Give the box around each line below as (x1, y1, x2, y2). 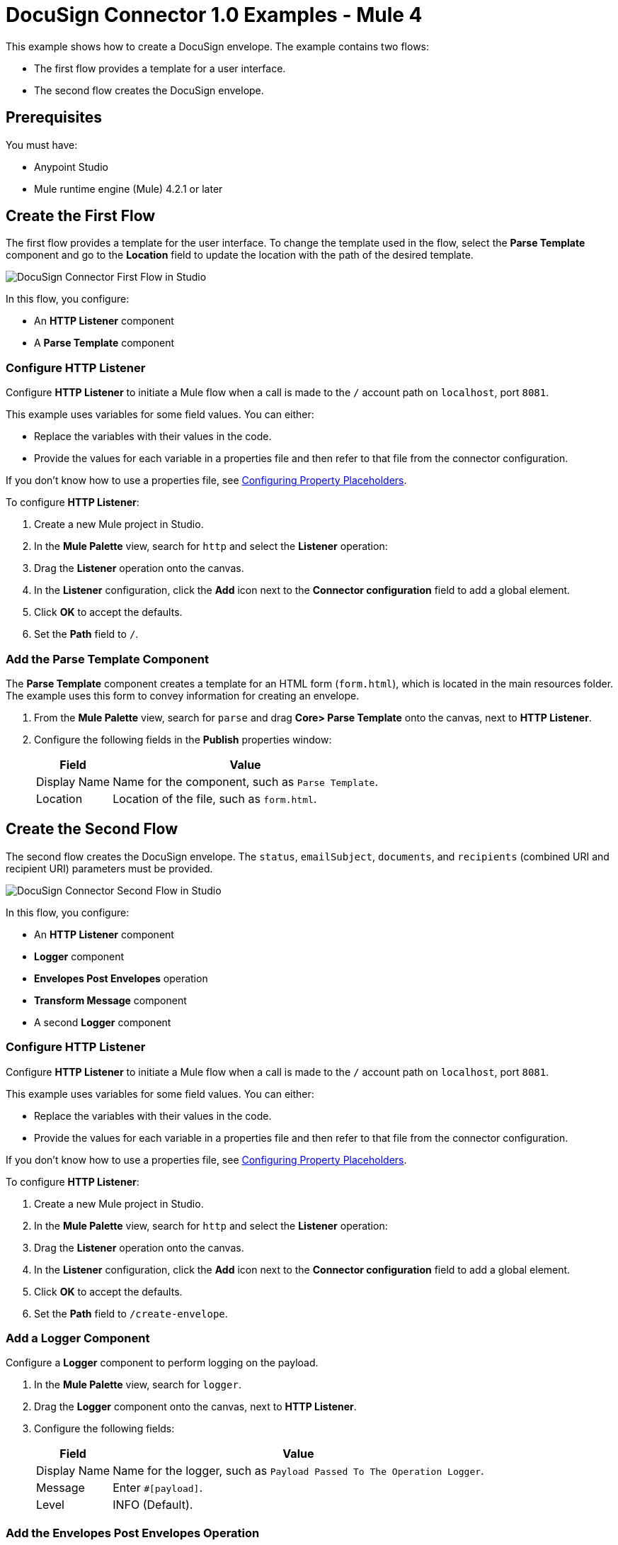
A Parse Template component (34, 337, 175, 349)
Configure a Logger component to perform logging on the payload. (6, 1356, 319, 1369)
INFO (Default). (113, 1498, 193, 1512)
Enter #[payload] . (113, 1481, 203, 1495)
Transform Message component (34, 994, 187, 1006)
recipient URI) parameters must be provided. (6, 862, 213, 875)
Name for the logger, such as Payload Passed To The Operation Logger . (113, 1463, 484, 1478)
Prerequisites (6, 108, 102, 127)
